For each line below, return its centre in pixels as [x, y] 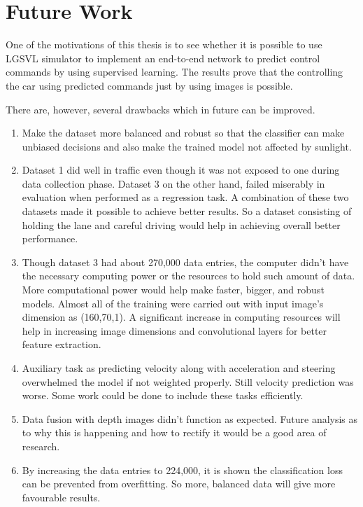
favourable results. [61, 497]
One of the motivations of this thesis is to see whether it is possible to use [164, 44]
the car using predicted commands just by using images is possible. [149, 85]
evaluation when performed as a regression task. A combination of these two [185, 197]
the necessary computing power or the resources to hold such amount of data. [188, 276]
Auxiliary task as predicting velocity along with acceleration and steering [179, 368]
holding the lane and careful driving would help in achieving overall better [181, 224]
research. [41, 446]
